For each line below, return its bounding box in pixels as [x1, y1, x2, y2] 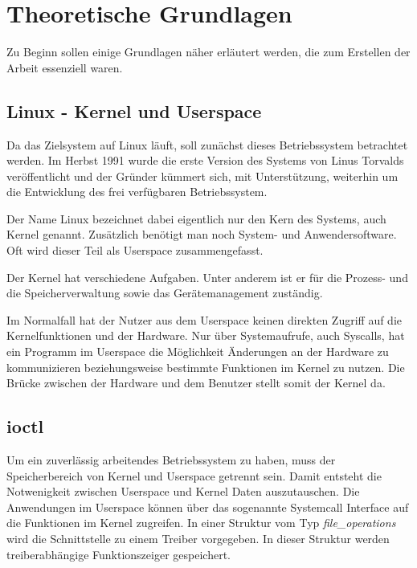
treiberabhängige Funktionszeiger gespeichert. [6, 546, 231, 562]
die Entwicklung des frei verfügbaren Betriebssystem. [6, 183, 268, 200]
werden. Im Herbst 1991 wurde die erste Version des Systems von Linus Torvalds [6, 152, 404, 169]
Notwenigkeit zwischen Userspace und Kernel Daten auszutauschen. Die [6, 483, 360, 500]
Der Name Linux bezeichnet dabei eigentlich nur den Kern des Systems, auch [6, 210, 386, 227]
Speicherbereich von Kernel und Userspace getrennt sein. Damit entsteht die [6, 467, 382, 484]
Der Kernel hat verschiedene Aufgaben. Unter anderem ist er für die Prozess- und [6, 268, 408, 285]
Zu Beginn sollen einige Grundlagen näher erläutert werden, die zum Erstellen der [6, 43, 411, 60]
